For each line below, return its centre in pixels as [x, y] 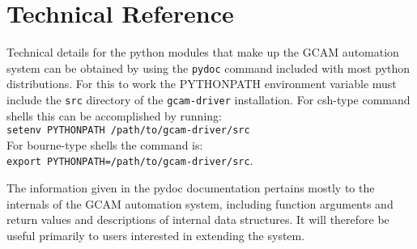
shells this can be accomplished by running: [114, 115]
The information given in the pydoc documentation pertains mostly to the [191, 188]
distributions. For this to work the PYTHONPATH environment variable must [202, 84]
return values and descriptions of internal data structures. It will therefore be [198, 219]
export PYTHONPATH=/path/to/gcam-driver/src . [130, 160]
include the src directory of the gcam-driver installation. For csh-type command [208, 99]
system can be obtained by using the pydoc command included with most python [208, 68]
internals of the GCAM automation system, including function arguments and [200, 203]
